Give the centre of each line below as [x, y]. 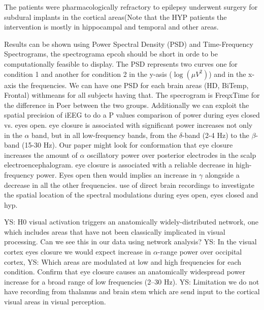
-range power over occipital [200, 252]
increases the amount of [41, 154]
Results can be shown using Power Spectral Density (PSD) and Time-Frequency [129, 44]
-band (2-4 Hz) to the [216, 135]
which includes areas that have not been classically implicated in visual [115, 231]
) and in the [227, 74]
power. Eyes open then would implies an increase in [117, 174]
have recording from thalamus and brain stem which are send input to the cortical [132, 291]
